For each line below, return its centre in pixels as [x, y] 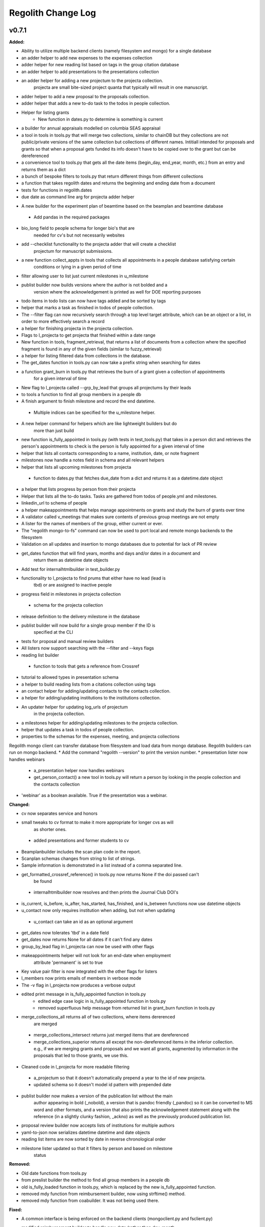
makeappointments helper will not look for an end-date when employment [96, 956]
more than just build [54, 430]
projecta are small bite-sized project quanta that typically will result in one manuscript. [121, 87]
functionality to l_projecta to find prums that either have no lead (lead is [93, 578]
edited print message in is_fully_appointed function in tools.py [84, 994]
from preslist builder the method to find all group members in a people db [95, 1180]
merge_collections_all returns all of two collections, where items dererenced [98, 1017]
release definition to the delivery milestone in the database [80, 616]
